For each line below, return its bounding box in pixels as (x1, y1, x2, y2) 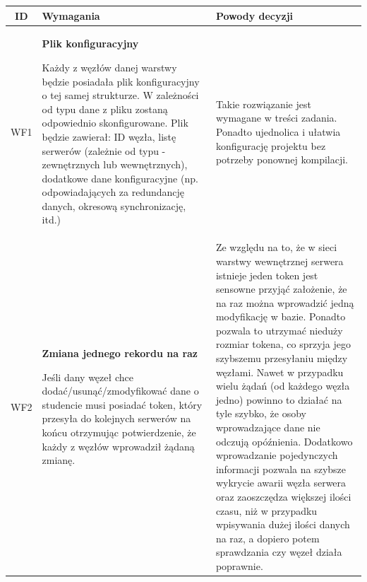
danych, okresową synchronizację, (42, 198, 186, 213)
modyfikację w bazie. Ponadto (215, 309, 346, 324)
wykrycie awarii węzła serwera (215, 475, 347, 490)
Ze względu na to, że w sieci (215, 240, 337, 255)
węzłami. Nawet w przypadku (215, 364, 344, 379)
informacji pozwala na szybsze (215, 461, 347, 476)
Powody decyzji (215, 8, 294, 23)
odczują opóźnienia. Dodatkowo (215, 433, 353, 448)
